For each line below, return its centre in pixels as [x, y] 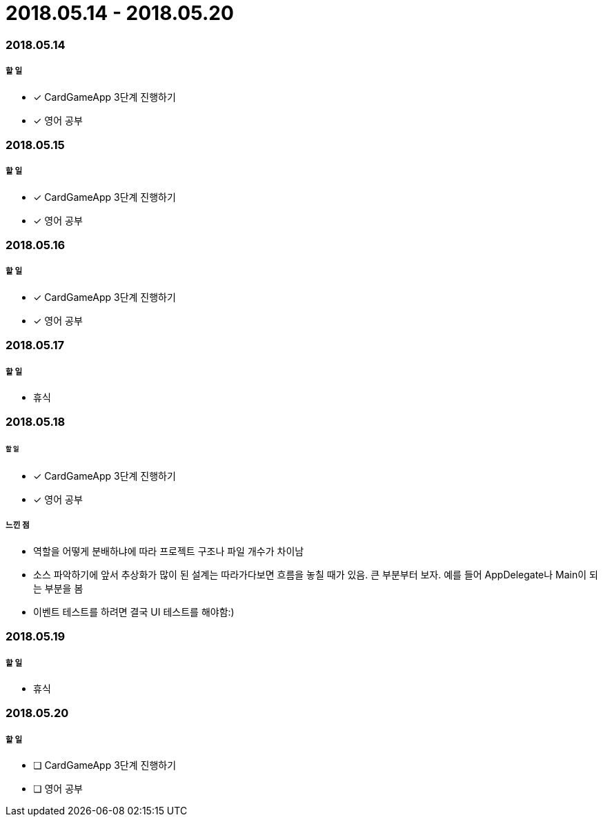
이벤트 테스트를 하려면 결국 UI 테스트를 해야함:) [134, 611]
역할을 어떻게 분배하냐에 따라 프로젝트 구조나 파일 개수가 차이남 [169, 551]
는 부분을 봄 [58, 588]
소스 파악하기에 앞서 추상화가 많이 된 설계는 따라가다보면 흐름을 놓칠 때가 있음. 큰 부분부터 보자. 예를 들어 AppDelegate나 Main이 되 [316, 574]
